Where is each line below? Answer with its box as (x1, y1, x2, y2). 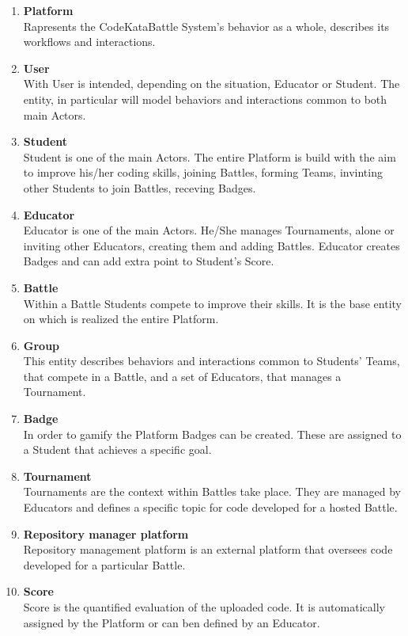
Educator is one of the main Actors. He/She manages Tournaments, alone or (23, 222, 395, 238)
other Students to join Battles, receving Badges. (23, 179, 256, 196)
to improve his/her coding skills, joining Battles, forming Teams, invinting (23, 164, 383, 181)
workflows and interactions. (23, 33, 156, 50)
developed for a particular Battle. (23, 556, 186, 573)
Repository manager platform (23, 525, 189, 542)
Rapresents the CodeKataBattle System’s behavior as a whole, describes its (23, 17, 390, 34)
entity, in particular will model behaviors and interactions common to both (23, 90, 387, 107)
